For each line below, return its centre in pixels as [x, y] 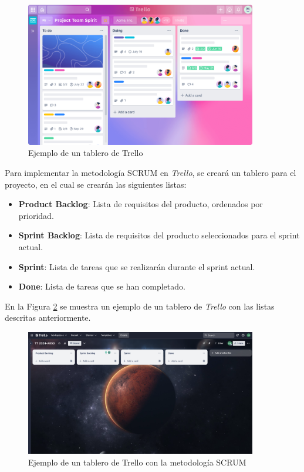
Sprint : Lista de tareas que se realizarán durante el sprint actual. [137, 266]
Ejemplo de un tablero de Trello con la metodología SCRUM [137, 462]
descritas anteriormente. [48, 318]
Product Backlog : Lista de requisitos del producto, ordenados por [141, 204]
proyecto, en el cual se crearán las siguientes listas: [96, 184]
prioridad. [36, 215]
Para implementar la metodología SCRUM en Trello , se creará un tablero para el [151, 172]
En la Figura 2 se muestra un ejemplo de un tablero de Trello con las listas [140, 306]
